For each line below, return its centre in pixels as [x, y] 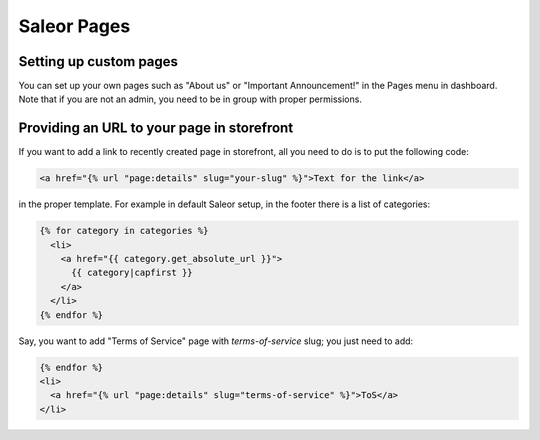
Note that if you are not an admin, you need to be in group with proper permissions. [190, 99]
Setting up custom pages [98, 61]
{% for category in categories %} [124, 231]
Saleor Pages [74, 26]
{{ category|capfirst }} [132, 273]
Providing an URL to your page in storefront [156, 128]
